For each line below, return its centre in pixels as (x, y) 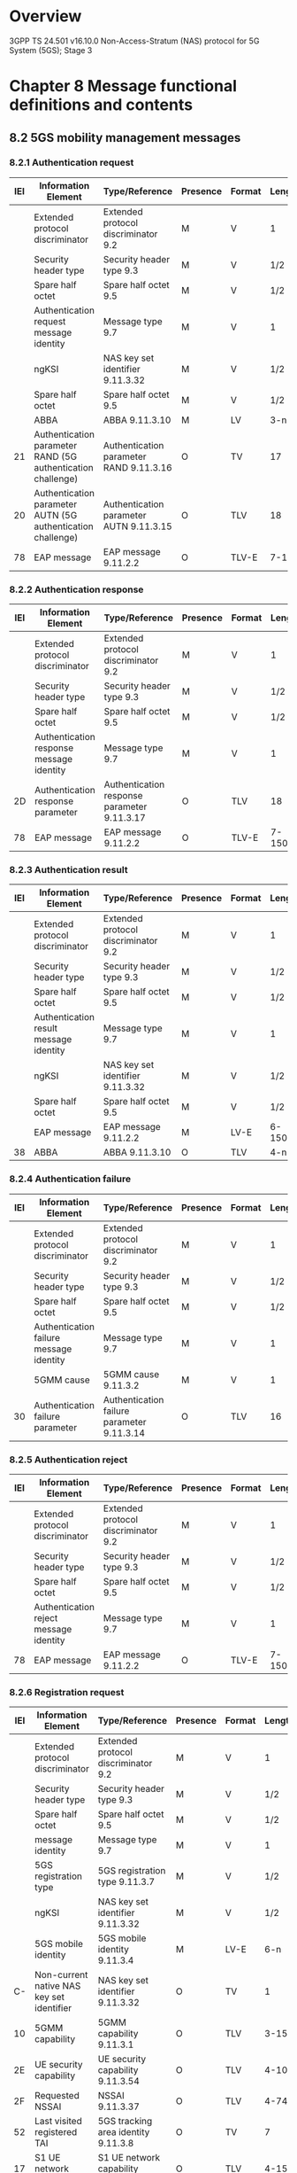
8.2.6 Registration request (67, 1692)
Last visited (58, 2122)
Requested (57, 2096)
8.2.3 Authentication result (69, 870)
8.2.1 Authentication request (72, 163)
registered (56, 2132)
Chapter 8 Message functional (123, 86)
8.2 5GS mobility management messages (125, 138)
